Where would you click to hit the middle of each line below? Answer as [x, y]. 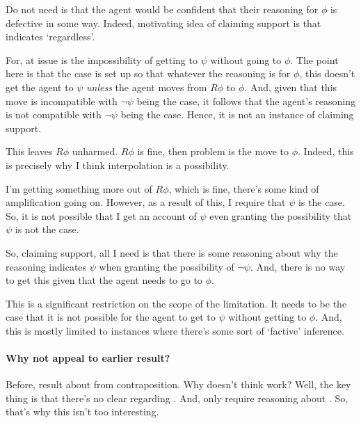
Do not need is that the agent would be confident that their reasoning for [162, 9]
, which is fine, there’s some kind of [244, 188]
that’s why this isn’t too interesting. [82, 412]
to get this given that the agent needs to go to [104, 280]
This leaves [29, 151]
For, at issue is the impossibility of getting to [102, 59]
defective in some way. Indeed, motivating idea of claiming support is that [163, 23]
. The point [314, 59]
